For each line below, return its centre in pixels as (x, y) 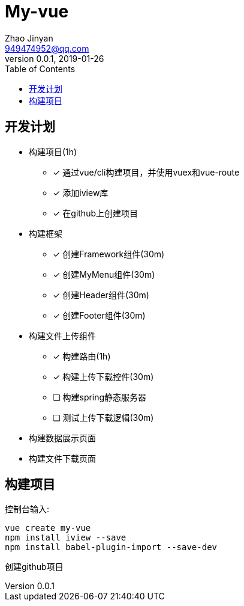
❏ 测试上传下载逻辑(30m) (103, 417)
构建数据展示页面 (62, 438)
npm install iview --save (66, 538)
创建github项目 (34, 567)
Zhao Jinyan (29, 38)
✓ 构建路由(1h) (82, 356)
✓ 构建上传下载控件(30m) (103, 376)
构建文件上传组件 (62, 335)
